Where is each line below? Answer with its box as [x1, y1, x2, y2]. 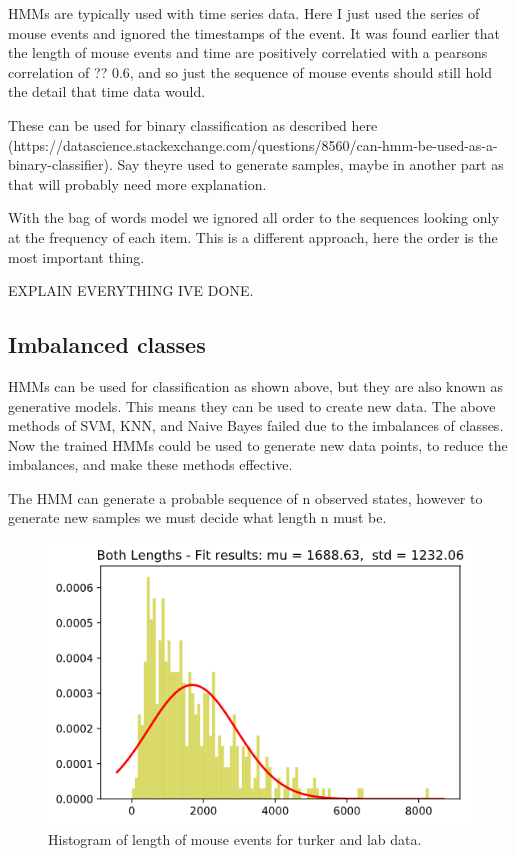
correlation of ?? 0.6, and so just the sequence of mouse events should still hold [8, 61, 492, 82]
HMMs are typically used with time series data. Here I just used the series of [8, 3, 480, 23]
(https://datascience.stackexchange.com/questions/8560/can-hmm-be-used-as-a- [8, 134, 498, 155]
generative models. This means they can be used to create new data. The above [8, 395, 496, 416]
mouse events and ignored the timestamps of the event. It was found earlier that [8, 22, 501, 43]
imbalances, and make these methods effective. [8, 454, 293, 475]
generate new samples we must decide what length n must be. [8, 507, 387, 528]
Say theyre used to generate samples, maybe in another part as [117, 154, 504, 175]
